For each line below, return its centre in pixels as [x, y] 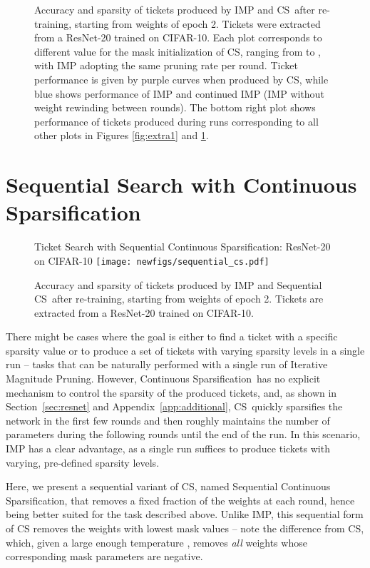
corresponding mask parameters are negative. [104, 556]
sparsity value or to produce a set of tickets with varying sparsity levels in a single [185, 350]
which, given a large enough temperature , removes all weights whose [156, 542]
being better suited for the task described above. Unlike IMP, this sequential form [185, 514]
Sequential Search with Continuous [181, 184]
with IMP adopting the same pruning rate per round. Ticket [166, 65]
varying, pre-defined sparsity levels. [83, 462]
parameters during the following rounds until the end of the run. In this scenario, [183, 434]
